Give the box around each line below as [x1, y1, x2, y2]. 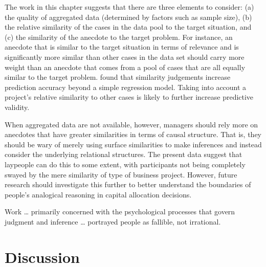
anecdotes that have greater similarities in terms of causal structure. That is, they [5, 129, 262, 140]
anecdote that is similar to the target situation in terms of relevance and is [5, 41, 239, 52]
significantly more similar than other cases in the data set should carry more [5, 51, 245, 62]
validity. [5, 101, 30, 112]
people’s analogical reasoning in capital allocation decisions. [5, 189, 192, 199]
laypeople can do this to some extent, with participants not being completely [5, 159, 246, 169]
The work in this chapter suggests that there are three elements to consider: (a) [5, 2, 254, 12]
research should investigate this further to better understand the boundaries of [5, 179, 251, 190]
